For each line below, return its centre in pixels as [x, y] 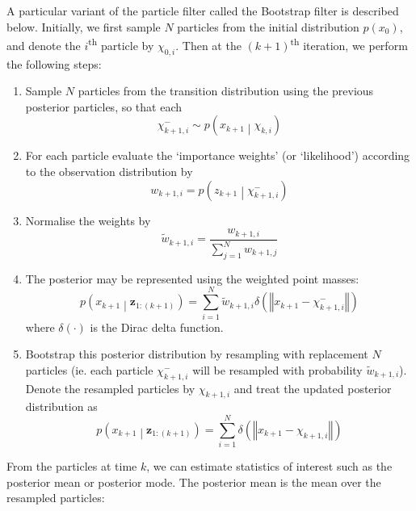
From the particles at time [72, 466]
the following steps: [54, 63]
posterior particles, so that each [104, 106]
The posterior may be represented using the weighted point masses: [192, 278]
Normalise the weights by [88, 220]
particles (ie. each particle [89, 369]
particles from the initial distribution [268, 26]
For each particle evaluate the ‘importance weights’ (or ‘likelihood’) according [218, 155]
